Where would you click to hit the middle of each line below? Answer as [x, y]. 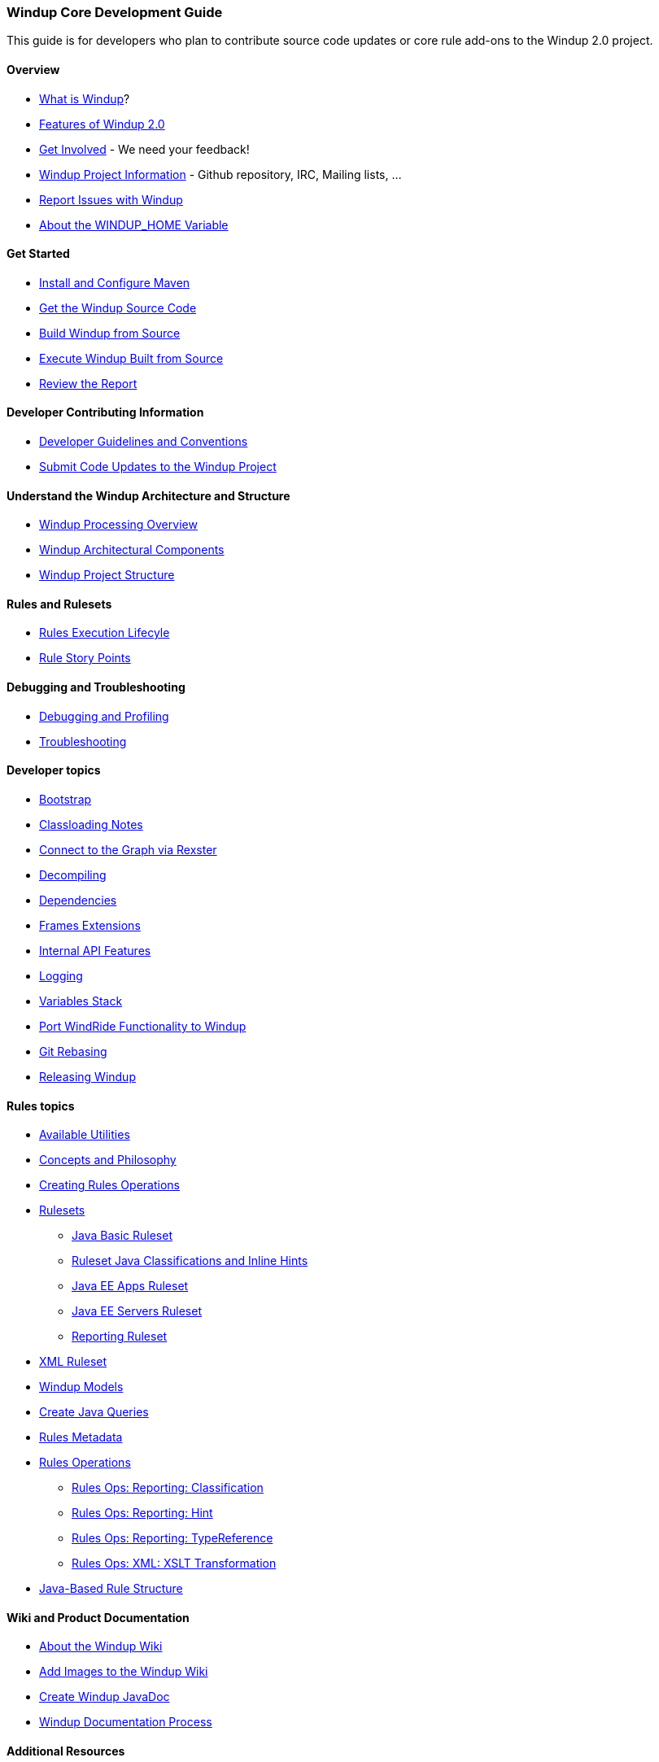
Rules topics [41, 1106]
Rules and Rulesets [59, 604]
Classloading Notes [91, 824]
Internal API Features [95, 950]
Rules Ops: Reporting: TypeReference [172, 1538]
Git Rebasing [73, 1051]
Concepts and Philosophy [108, 1160]
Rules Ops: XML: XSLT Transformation [174, 1564]
